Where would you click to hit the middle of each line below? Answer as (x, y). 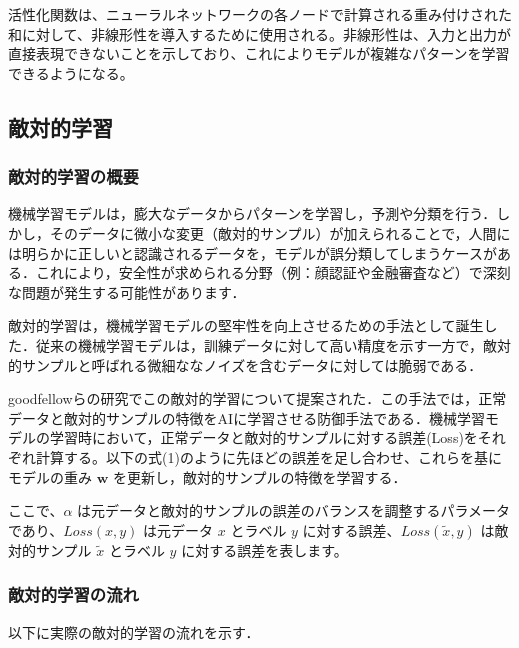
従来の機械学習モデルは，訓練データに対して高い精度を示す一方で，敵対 (273, 344)
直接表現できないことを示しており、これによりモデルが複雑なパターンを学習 (259, 53)
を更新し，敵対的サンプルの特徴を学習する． (259, 476)
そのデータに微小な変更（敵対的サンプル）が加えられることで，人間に (280, 232)
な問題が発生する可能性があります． (127, 291)
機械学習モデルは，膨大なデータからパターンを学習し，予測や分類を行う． (252, 213)
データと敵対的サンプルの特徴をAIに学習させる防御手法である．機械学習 (246, 417)
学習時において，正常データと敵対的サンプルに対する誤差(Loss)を (263, 437)
